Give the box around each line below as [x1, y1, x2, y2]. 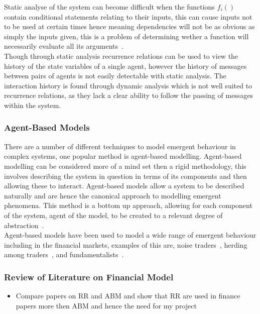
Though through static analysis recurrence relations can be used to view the [4, 50, 238, 61]
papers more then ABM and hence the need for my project [16, 300, 197, 310]
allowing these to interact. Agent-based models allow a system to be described [4, 180, 244, 191]
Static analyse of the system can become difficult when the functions [4, 2, 215, 12]
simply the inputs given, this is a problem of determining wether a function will [4, 31, 249, 41]
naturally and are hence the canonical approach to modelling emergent [4, 190, 221, 200]
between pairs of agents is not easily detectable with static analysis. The [4, 70, 226, 81]
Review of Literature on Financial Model [4, 270, 174, 283]
